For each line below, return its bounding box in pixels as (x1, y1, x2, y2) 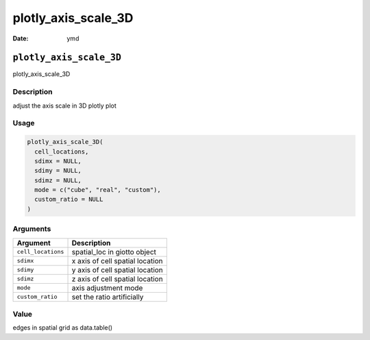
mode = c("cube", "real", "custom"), (34, 186, 161, 194)
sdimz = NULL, (34, 176, 82, 184)
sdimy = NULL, (34, 167, 82, 175)
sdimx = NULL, (34, 157, 82, 165)
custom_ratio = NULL (34, 195, 103, 204)
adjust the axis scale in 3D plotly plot (12, 101, 116, 110)
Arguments (12, 224, 51, 234)
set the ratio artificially (71, 292, 144, 302)
